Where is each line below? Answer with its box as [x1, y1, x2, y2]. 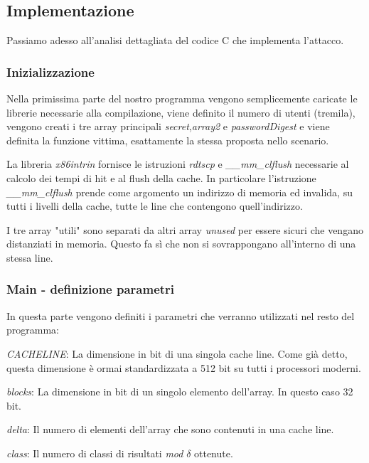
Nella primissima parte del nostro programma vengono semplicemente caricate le [6, 91, 358, 106]
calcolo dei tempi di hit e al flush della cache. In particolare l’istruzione [6, 170, 316, 185]
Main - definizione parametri [6, 280, 175, 298]
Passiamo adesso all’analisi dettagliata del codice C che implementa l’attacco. [6, 33, 344, 48]
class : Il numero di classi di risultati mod [6, 445, 183, 460]
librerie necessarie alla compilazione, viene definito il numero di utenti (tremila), [6, 105, 355, 119]
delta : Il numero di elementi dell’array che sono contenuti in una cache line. [6, 422, 334, 437]
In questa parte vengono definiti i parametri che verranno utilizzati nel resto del [6, 308, 355, 323]
